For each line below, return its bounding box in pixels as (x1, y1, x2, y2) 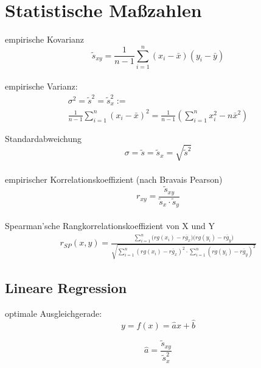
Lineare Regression (5, 278, 127, 297)
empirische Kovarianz (5, 33, 85, 46)
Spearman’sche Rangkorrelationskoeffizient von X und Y (5, 219, 215, 232)
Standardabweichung (5, 132, 82, 144)
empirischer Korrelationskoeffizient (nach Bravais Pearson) (5, 172, 223, 185)
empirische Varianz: (5, 80, 78, 93)
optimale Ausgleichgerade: (5, 307, 102, 320)
